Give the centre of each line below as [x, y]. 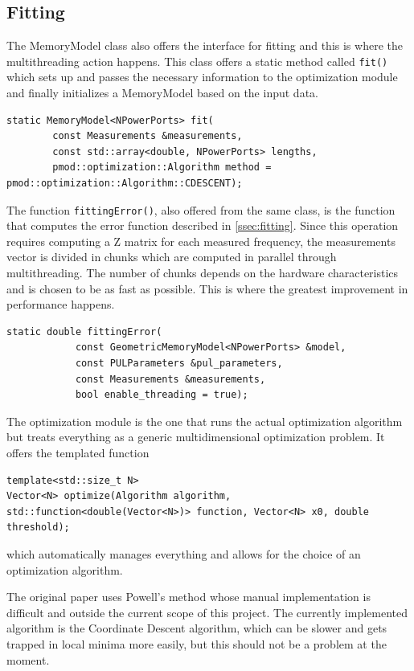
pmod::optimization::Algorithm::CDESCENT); [125, 184]
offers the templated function [78, 452]
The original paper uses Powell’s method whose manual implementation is [189, 597]
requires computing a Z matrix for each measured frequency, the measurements [201, 241]
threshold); [38, 528]
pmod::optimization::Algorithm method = [162, 168]
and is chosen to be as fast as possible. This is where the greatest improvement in [207, 288]
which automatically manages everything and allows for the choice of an [184, 553]
